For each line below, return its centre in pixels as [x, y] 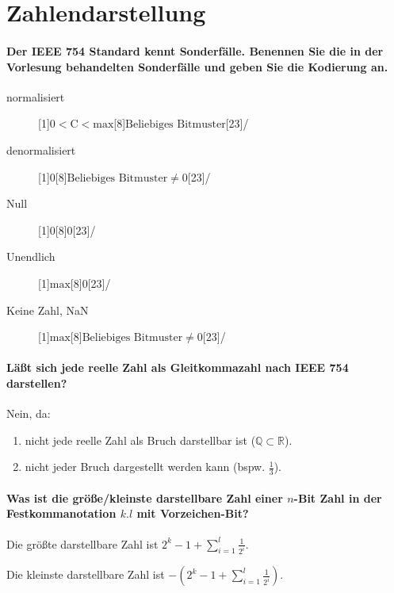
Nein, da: [29, 413]
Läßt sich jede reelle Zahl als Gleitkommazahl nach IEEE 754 [178, 367]
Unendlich [31, 256]
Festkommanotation [61, 513]
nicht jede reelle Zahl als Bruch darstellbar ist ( [140, 440]
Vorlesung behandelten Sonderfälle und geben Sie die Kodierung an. [197, 66]
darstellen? [37, 383]
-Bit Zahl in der [338, 497]
